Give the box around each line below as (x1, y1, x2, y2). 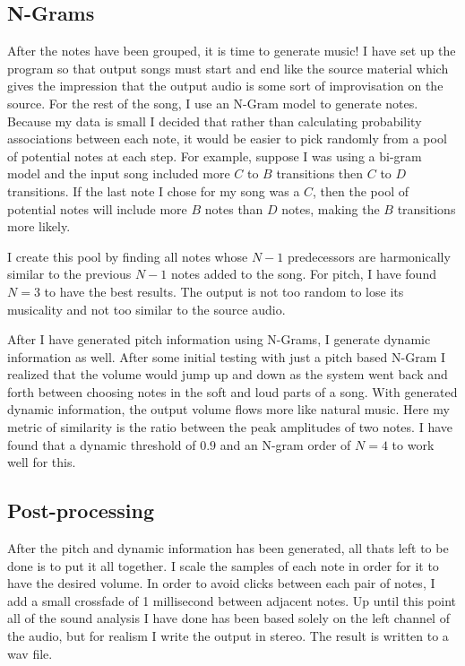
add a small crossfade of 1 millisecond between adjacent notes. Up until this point (7, 591, 456, 610)
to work (392, 435, 435, 454)
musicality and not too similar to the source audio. (7, 299, 286, 318)
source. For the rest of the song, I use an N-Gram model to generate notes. (7, 93, 418, 112)
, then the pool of (313, 181, 409, 200)
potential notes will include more (7, 199, 187, 218)
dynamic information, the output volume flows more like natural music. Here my (7, 400, 450, 419)
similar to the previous (7, 264, 132, 283)
